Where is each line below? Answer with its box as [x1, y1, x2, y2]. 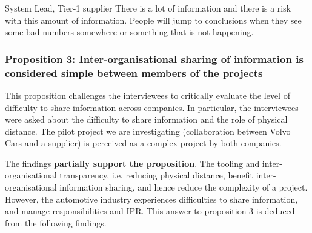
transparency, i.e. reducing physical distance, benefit [59, 169, 254, 181]
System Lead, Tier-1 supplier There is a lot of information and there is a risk [5, 2, 291, 14]
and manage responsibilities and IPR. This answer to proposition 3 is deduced [5, 204, 295, 217]
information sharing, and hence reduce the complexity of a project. [59, 181, 308, 194]
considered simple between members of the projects [5, 65, 263, 80]
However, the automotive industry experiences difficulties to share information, [5, 192, 298, 205]
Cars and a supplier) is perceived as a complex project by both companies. [5, 137, 282, 149]
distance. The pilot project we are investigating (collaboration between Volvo [5, 124, 291, 137]
